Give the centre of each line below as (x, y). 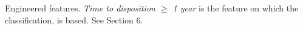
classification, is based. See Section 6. (74, 19)
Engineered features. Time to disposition (80, 8)
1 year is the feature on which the (236, 8)
